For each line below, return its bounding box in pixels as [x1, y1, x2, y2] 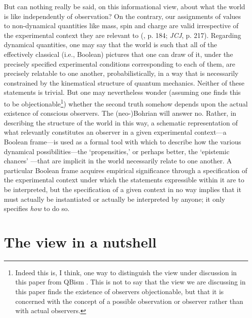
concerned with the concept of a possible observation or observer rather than [15, 296, 243, 306]
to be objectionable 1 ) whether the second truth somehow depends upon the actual [4, 97, 248, 108]
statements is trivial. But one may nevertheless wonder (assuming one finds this [4, 87, 241, 97]
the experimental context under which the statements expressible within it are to [4, 175, 244, 185]
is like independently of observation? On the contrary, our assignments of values [4, 11, 241, 21]
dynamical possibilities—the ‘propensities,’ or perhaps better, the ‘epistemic [4, 146, 230, 156]
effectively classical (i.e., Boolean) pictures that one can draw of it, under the [4, 49, 233, 59]
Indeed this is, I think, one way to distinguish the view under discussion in [15, 267, 237, 277]
